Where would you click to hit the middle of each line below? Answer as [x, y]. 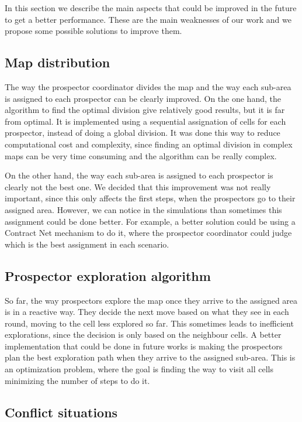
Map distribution [58, 62]
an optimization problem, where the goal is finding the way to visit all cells [139, 369]
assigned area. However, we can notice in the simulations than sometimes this [143, 209]
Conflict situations [61, 412]
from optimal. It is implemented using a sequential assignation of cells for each [145, 121]
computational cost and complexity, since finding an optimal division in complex [149, 144]
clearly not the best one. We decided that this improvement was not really [138, 186]
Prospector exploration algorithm [108, 275]
